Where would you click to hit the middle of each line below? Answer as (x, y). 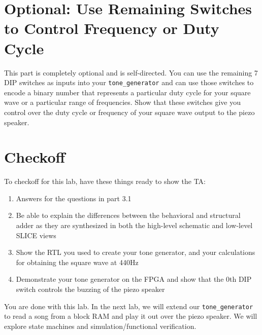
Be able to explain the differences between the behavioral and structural (128, 215)
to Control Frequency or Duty (112, 28)
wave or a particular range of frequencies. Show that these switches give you (122, 102)
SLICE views (36, 235)
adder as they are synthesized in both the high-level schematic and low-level (134, 225)
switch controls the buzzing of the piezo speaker (90, 289)
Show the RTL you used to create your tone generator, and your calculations (136, 252)
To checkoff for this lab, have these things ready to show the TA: (105, 181)
